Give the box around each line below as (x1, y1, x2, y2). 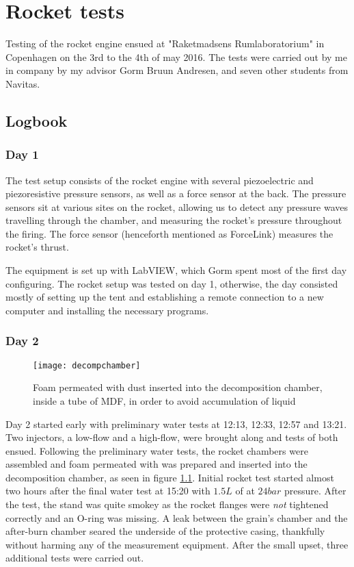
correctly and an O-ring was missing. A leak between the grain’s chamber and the (5, 510, 348, 525)
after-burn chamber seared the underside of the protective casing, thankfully (5, 524, 325, 538)
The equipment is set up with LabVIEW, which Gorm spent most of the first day (5, 263, 347, 277)
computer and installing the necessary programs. (5, 303, 209, 317)
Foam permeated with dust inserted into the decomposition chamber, (33, 380, 323, 394)
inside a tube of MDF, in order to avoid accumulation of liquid (33, 393, 296, 407)
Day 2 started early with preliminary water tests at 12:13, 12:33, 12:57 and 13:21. (5, 416, 347, 431)
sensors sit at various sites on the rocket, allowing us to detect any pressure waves (5, 199, 349, 214)
